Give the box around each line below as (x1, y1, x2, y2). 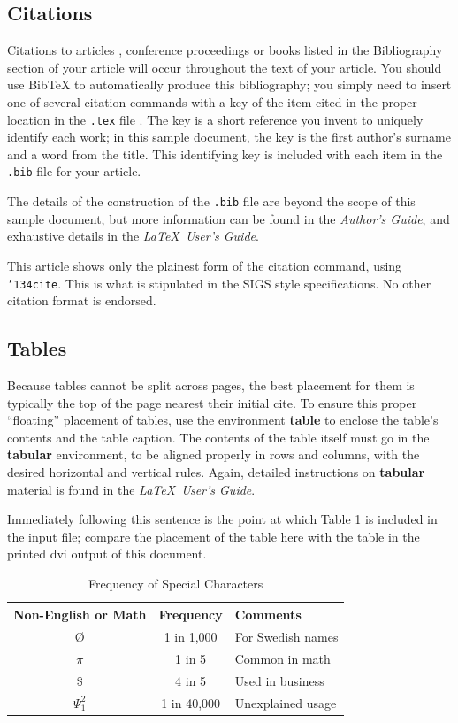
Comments (234, 604, 302, 623)
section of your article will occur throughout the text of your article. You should (7, 58, 442, 76)
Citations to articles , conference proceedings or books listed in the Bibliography (7, 41, 443, 59)
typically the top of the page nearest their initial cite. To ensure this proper (7, 393, 417, 411)
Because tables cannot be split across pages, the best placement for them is (7, 375, 415, 394)
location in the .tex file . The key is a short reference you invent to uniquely (7, 110, 424, 128)
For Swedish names (234, 627, 339, 646)
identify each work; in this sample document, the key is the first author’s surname (7, 127, 451, 146)
